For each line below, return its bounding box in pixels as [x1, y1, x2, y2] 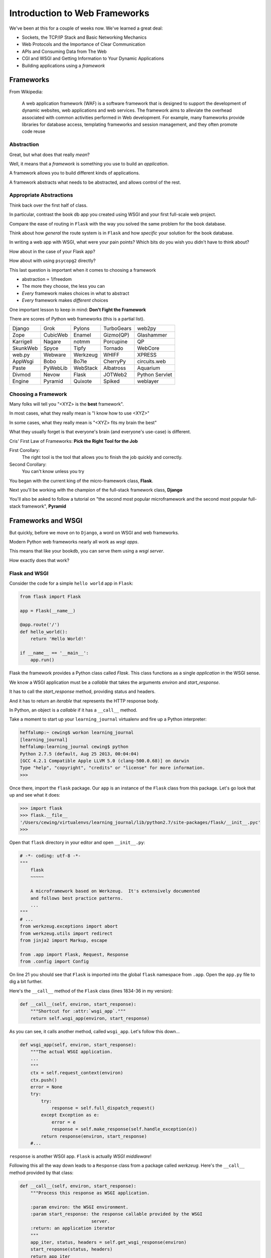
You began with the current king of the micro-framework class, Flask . [9, 478, 154, 484]
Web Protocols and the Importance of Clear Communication [22, 41, 146, 47]
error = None [30, 1084, 63, 1089]
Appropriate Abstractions [9, 192, 73, 199]
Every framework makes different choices [22, 297, 108, 303]
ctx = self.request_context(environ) [30, 1070, 123, 1076]
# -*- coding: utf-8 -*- [20, 853, 81, 859]
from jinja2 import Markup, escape [20, 937, 107, 943]
